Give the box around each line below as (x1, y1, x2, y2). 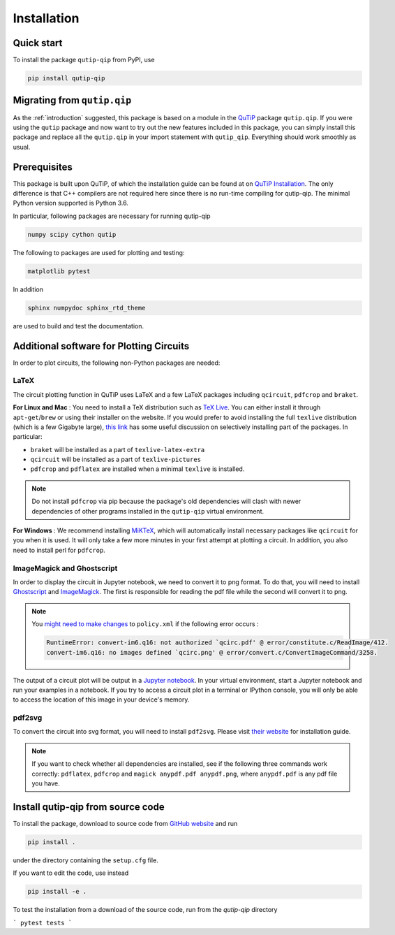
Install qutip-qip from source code (13, 801, 165, 813)
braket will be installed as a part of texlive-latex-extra (30, 445, 205, 454)
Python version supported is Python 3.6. (13, 199, 129, 208)
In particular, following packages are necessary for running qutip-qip (13, 212, 211, 220)
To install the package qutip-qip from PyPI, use (13, 56, 155, 64)
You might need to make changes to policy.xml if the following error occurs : (31, 620, 259, 628)
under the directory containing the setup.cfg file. (13, 856, 158, 864)
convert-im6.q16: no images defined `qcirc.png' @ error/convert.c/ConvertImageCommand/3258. (46, 648, 378, 656)
